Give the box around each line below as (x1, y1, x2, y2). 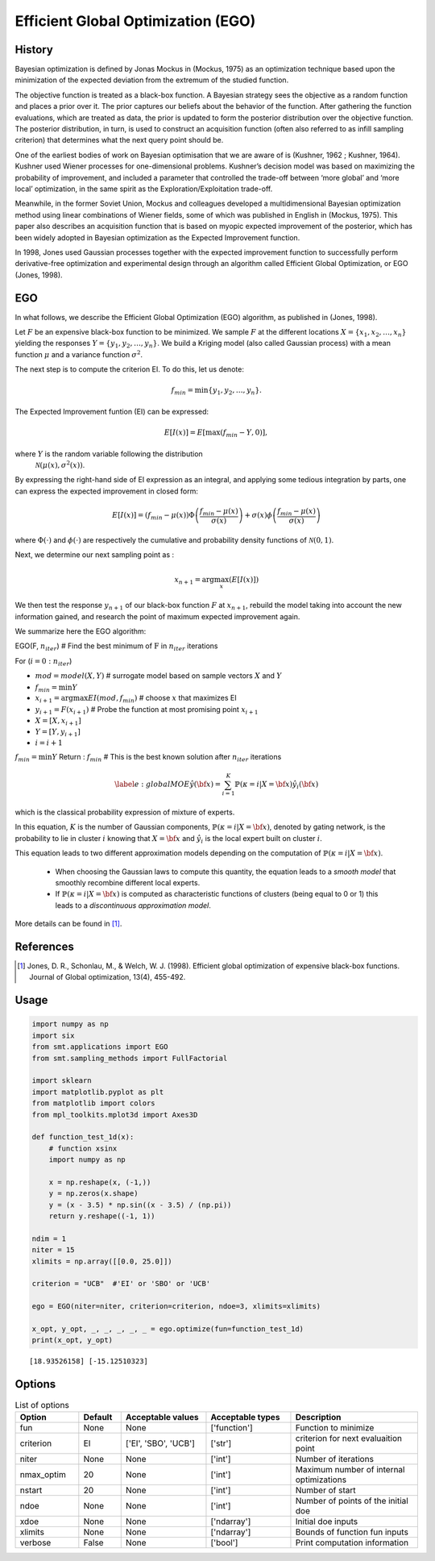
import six (31, 1030, 75, 1040)
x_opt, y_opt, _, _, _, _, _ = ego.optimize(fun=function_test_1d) (31, 1325, 304, 1334)
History (14, 43, 54, 56)
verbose (19, 1537, 52, 1548)
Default (83, 1411, 113, 1422)
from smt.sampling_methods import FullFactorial (31, 1053, 228, 1063)
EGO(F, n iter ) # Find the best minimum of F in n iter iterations (14, 641, 218, 653)
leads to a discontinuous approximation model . (55, 900, 211, 910)
